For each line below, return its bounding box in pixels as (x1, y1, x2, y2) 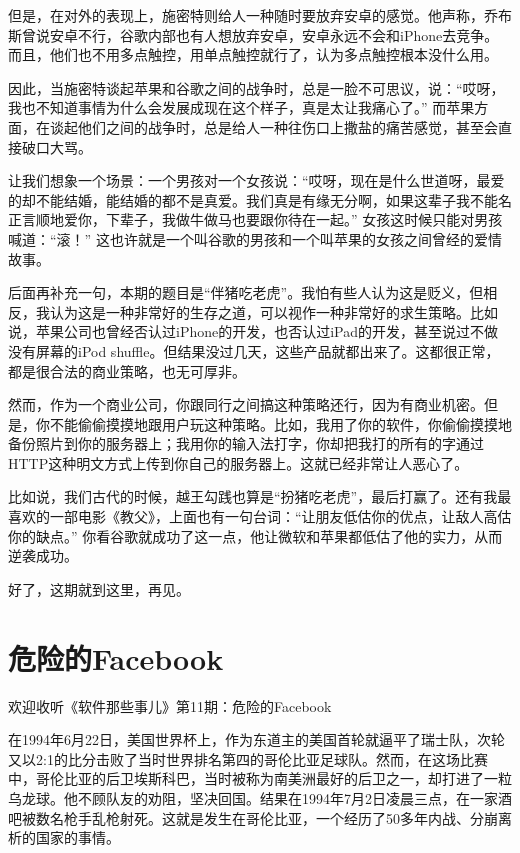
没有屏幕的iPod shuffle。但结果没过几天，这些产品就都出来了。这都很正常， (8, 340, 500, 361)
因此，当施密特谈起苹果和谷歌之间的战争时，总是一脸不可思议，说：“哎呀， (8, 77, 505, 98)
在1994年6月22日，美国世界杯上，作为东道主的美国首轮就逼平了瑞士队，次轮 (8, 729, 505, 750)
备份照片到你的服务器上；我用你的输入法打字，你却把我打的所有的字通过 (8, 433, 484, 454)
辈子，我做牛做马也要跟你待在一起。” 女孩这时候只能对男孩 (119, 209, 503, 230)
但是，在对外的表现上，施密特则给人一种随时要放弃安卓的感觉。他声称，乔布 (8, 5, 512, 25)
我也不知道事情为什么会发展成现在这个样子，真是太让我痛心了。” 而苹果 (8, 97, 475, 118)
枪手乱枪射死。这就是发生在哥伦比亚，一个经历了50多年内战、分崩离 (63, 807, 512, 828)
